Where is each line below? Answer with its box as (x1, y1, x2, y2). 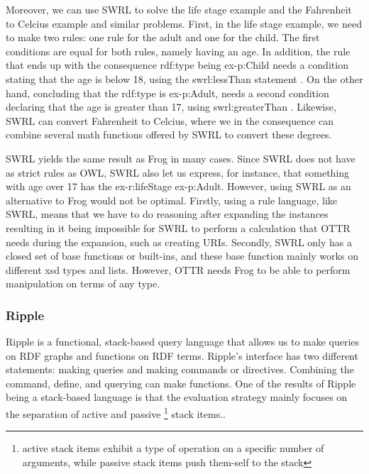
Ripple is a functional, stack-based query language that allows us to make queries (6, 334, 360, 349)
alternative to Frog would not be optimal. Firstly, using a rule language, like (6, 192, 338, 207)
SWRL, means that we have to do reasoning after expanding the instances (6, 206, 329, 221)
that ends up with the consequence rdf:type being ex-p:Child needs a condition (6, 57, 348, 72)
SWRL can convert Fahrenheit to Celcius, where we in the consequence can (6, 113, 334, 128)
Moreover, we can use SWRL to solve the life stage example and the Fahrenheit (6, 2, 352, 16)
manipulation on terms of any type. (6, 276, 160, 291)
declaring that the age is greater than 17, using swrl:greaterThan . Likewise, (6, 99, 336, 114)
